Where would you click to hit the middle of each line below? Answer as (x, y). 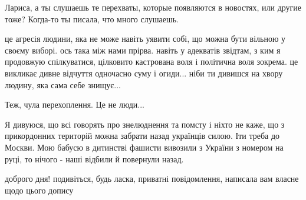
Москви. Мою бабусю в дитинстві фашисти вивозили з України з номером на (144, 147)
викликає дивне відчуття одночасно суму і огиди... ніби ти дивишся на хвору (144, 73)
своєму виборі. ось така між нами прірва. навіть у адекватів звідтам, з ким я (143, 50)
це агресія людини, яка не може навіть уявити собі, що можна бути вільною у (145, 39)
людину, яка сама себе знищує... (63, 84)
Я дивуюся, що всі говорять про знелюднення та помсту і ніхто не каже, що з (145, 124)
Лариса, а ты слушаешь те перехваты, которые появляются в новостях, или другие (153, 7)
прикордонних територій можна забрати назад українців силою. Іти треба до (142, 136)
